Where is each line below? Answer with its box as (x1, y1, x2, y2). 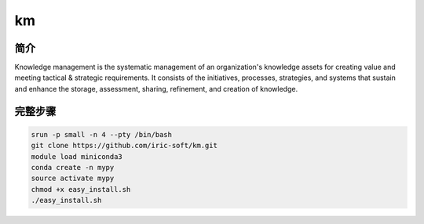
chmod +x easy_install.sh (31, 185, 131, 193)
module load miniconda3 (31, 152, 123, 161)
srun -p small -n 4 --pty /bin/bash (31, 130, 173, 139)
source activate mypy (31, 174, 115, 183)
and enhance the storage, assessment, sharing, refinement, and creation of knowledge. (14, 84, 298, 93)
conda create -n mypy (31, 163, 115, 172)
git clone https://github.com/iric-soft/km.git (31, 141, 217, 150)
